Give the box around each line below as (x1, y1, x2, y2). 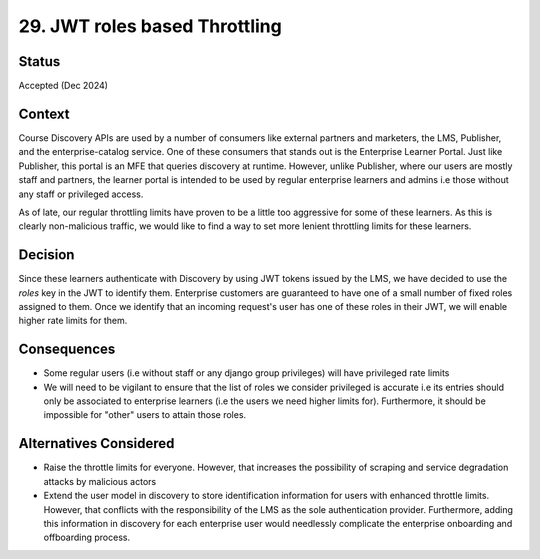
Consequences (18, 341, 116, 358)
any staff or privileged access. (18, 188, 144, 200)
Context (18, 105, 70, 122)
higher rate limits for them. (18, 315, 128, 327)
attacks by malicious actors (43, 475, 157, 487)
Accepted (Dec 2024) (18, 80, 109, 92)
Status (18, 53, 61, 70)
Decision (18, 246, 75, 264)
